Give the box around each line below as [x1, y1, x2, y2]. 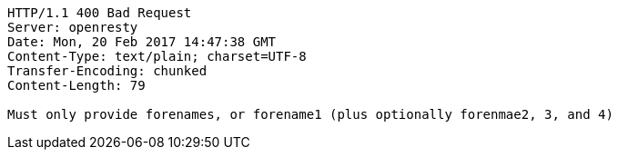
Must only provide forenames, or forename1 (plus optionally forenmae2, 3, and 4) [7, 107, 613, 122]
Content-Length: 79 [7, 78, 146, 93]
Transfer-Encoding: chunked [7, 64, 208, 78]
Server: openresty [7, 20, 138, 34]
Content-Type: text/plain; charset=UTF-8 [7, 49, 307, 64]
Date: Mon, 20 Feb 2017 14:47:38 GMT [7, 34, 277, 49]
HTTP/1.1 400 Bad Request [7, 5, 192, 20]
